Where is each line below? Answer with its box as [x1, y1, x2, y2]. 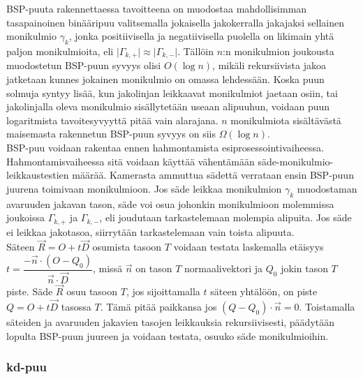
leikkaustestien [6, 168, 69, 182]
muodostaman [297, 181, 357, 195]
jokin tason [281, 261, 328, 276]
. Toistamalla [299, 299, 355, 314]
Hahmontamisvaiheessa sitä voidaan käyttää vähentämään [6, 154, 255, 168]
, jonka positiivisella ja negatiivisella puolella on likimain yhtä [68, 29, 334, 43]
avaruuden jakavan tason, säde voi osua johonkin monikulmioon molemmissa [6, 196, 334, 211]
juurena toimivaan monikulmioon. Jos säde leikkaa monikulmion [6, 181, 282, 195]
